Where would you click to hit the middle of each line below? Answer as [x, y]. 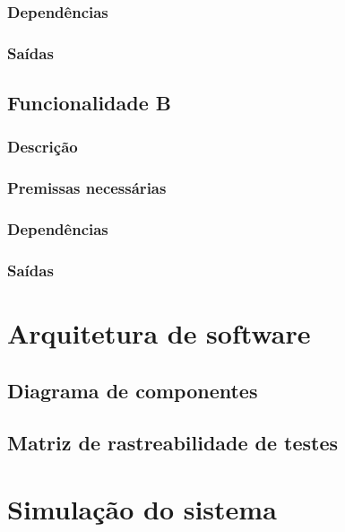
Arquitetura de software [159, 333]
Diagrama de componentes [133, 390]
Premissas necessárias [87, 188]
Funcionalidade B [89, 103]
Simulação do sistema [142, 508]
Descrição [43, 147]
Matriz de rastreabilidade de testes [173, 443]
